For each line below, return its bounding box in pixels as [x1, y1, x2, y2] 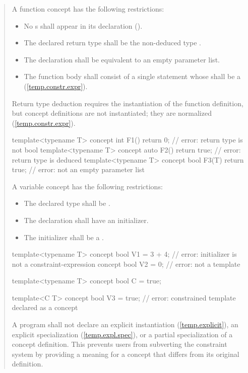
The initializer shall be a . [24, 232, 104, 242]
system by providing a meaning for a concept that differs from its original [12, 348, 239, 359]
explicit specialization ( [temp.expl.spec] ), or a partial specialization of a [12, 329, 233, 339]
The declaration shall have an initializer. [24, 214, 149, 225]
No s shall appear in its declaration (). [24, 20, 143, 31]
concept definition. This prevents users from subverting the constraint [12, 339, 227, 349]
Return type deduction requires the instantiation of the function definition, [12, 98, 243, 108]
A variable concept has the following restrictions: [12, 181, 163, 191]
